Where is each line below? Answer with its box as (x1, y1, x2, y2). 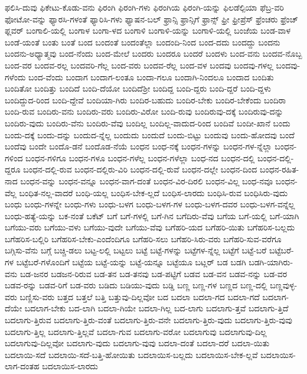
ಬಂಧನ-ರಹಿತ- (259, 163, 299, 175)
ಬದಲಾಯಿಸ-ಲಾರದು (42, 360, 98, 372)
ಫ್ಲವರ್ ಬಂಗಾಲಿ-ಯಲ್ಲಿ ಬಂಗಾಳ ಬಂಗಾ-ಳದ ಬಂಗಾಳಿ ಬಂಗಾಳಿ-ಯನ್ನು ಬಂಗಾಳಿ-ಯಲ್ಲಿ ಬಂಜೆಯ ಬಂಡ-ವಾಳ (5, 24, 291, 37)
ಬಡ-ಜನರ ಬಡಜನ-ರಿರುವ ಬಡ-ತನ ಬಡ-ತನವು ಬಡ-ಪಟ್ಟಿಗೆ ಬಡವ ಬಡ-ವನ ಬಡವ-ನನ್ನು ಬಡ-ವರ (19, 267, 288, 279)
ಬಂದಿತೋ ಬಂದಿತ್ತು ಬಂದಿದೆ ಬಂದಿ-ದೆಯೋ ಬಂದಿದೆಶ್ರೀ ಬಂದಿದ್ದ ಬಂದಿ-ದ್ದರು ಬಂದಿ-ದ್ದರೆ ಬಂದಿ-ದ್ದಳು (5, 82, 271, 95)
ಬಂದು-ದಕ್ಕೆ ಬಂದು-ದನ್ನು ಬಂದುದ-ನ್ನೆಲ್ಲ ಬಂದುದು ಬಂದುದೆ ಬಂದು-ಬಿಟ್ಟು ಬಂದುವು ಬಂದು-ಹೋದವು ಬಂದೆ (5, 128, 295, 141)
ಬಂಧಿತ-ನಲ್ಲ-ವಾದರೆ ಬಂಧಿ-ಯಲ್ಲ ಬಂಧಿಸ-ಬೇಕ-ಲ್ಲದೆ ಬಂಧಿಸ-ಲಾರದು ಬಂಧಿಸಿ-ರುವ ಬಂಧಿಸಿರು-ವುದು (19, 186, 288, 199)
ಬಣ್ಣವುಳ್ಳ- (270, 279, 298, 291)
